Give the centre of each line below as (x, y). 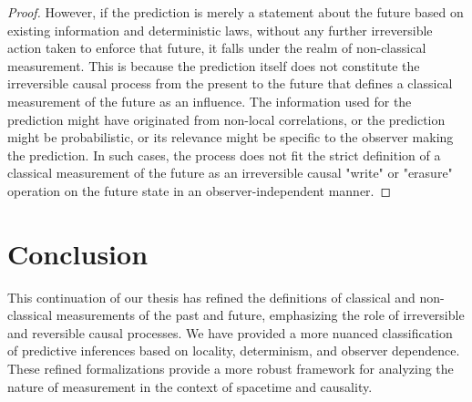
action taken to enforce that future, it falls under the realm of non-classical (217, 48)
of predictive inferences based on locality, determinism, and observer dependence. (234, 350)
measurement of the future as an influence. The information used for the (210, 101)
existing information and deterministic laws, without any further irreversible (220, 30)
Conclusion (78, 253)
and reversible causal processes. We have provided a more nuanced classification (230, 332)
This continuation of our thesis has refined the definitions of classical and (211, 297)
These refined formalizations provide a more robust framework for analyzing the (231, 369)
